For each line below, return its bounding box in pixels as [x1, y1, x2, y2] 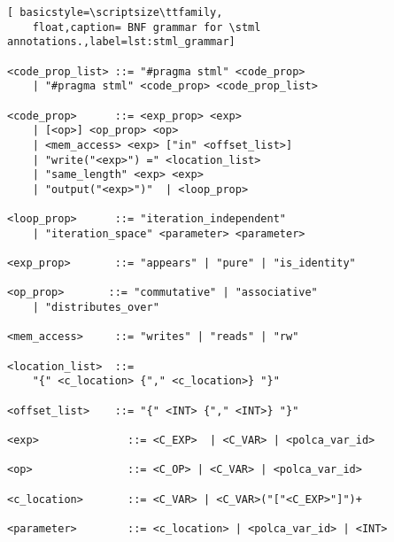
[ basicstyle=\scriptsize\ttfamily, [7, 6, 223, 19]
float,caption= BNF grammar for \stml [32, 20, 261, 34]
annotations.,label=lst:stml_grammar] [7, 35, 236, 49]
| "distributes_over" [32, 301, 159, 314]
